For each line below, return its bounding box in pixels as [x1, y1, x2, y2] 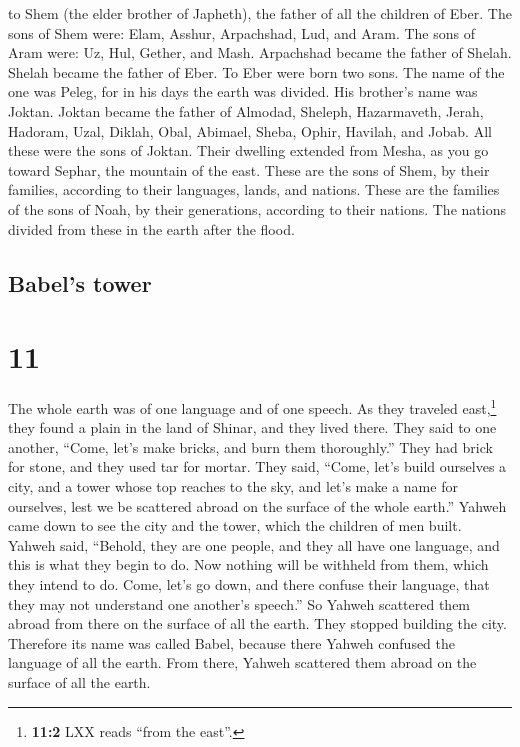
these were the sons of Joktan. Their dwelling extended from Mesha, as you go [8, 140, 489, 161]
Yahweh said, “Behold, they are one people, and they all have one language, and [8, 534, 500, 555]
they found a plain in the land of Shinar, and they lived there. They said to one [8, 417, 497, 438]
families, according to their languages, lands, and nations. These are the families [8, 179, 500, 200]
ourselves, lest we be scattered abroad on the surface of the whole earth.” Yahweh [8, 495, 507, 516]
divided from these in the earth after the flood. [8, 218, 295, 239]
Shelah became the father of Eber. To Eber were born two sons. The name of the [8, 61, 505, 82]
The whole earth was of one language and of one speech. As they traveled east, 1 [8, 395, 497, 418]
